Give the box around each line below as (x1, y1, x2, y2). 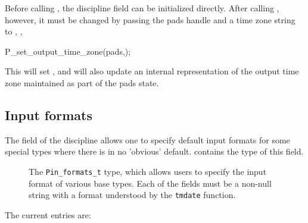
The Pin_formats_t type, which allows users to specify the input (29, 165, 267, 177)
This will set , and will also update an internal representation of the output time (5, 65, 299, 77)
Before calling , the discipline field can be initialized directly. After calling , (5, 2, 279, 14)
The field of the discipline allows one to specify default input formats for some (5, 133, 290, 146)
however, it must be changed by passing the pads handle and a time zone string (5, 13, 295, 26)
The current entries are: (5, 208, 91, 221)
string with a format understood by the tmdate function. (29, 189, 236, 201)
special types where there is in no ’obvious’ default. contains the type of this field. (5, 145, 304, 158)
